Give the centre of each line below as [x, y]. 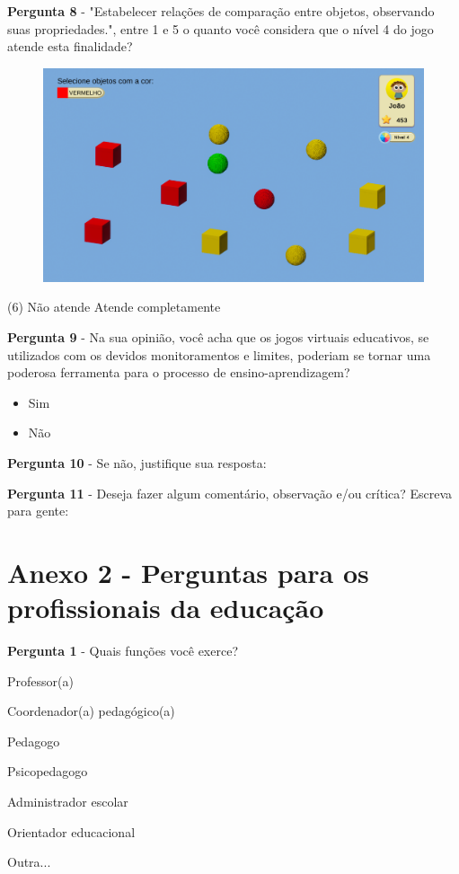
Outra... [29, 862]
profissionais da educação [166, 608]
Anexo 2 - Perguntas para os [188, 572]
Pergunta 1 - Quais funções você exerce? [123, 651]
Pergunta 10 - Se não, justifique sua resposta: [137, 463]
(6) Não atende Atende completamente [114, 307]
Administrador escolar [68, 802]
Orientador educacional [71, 831]
